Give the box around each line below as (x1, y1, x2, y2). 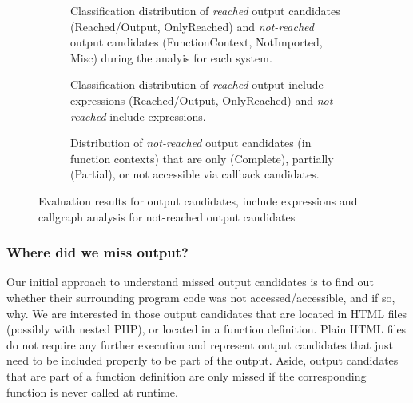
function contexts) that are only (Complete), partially (70, 150, 334, 166)
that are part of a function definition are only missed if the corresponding (6, 367, 367, 384)
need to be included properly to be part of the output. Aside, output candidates (6, 352, 399, 369)
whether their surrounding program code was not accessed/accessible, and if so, (6, 289, 395, 305)
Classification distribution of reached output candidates (70, 2, 340, 18)
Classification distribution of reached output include (70, 76, 324, 93)
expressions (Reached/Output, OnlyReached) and (70, 91, 314, 108)
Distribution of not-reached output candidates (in (70, 134, 312, 151)
